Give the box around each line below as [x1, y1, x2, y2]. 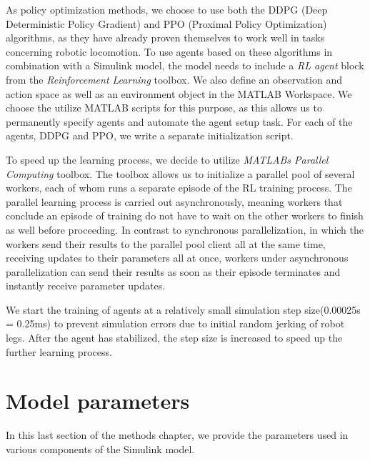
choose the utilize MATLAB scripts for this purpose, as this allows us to [6, 100, 322, 115]
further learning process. [6, 344, 112, 359]
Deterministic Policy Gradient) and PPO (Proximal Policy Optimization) [6, 16, 327, 31]
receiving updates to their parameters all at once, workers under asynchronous [6, 250, 349, 265]
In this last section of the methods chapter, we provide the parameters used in [6, 427, 349, 442]
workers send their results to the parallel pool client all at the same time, [6, 236, 326, 251]
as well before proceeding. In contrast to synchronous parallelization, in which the [6, 222, 364, 237]
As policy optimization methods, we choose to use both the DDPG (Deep [6, 2, 328, 16]
